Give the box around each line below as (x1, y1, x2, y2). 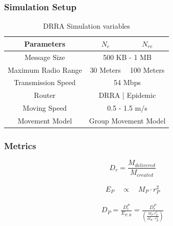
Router (34, 90, 56, 100)
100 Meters (130, 64, 165, 75)
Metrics (4, 139, 36, 152)
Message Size (24, 51, 65, 62)
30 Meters (90, 64, 121, 75)
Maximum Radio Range (8, 64, 82, 75)
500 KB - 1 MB (103, 51, 152, 62)
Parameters (24, 38, 65, 49)
